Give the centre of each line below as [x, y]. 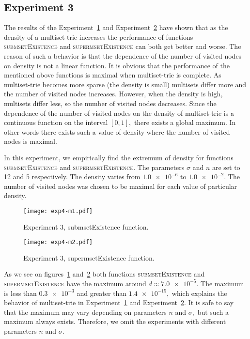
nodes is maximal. [31, 141]
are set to [226, 167]
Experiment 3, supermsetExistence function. [89, 257]
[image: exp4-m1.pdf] [58, 211]
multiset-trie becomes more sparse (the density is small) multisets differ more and [125, 84]
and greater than [102, 293]
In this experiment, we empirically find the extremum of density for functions [119, 157]
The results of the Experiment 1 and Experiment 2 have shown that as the [116, 27]
